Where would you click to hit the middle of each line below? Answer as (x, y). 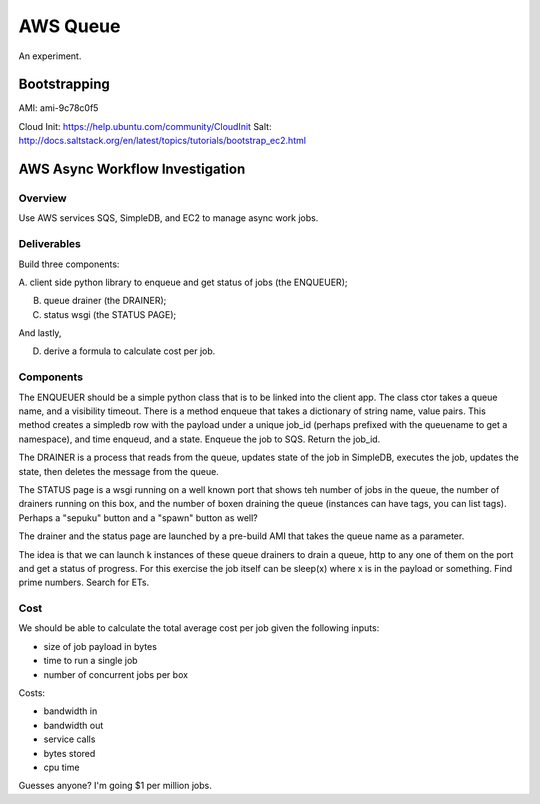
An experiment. (50, 56)
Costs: (31, 693)
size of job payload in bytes (100, 646)
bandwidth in (70, 711)
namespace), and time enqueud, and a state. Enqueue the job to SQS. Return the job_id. (199, 439)
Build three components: (69, 264)
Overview (42, 198)
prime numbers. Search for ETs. (84, 582)
